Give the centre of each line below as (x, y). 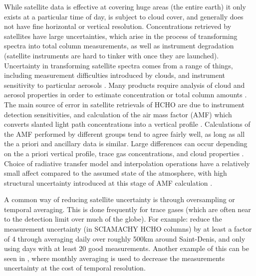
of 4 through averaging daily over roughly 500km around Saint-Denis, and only (125, 238)
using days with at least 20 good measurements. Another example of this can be (127, 248)
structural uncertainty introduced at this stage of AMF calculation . (108, 182)
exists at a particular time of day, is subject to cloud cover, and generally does (124, 16)
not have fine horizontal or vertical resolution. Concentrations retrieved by (118, 26)
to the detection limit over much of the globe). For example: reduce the (113, 219)
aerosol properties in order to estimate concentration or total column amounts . (126, 95)
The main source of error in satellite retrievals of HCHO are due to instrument (125, 104)
